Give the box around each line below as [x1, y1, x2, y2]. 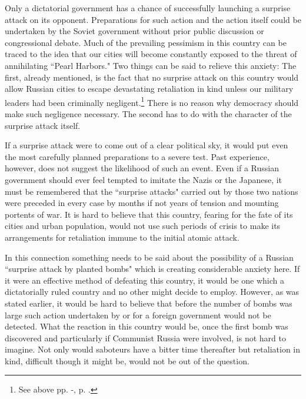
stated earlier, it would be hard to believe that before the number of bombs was [5, 297, 292, 309]
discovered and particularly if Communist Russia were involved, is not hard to [5, 331, 286, 344]
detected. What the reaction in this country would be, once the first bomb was [5, 320, 288, 332]
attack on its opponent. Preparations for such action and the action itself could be [5, 13, 301, 25]
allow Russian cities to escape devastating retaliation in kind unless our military [5, 82, 294, 95]
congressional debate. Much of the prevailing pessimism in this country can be [5, 36, 287, 48]
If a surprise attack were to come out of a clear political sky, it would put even [5, 139, 288, 151]
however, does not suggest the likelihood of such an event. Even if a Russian [5, 162, 279, 174]
